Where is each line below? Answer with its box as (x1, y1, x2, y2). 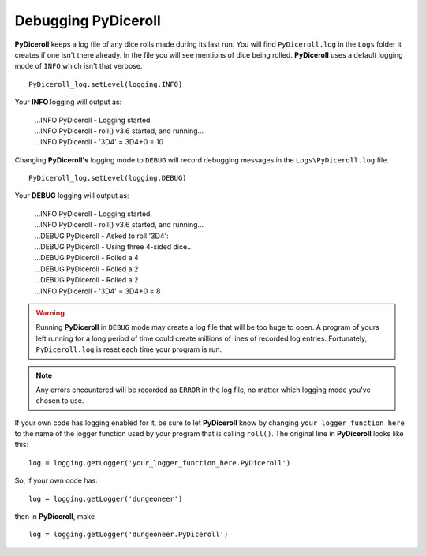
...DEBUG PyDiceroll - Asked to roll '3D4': (34, 231, 169, 241)
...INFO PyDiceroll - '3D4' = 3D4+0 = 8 (34, 286, 161, 296)
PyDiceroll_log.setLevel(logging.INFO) (28, 80, 183, 88)
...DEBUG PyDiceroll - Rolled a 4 (34, 253, 140, 263)
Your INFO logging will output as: (14, 97, 122, 106)
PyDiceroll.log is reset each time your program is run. (35, 345, 222, 354)
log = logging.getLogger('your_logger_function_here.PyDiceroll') (28, 458, 291, 467)
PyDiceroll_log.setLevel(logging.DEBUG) (28, 174, 187, 183)
